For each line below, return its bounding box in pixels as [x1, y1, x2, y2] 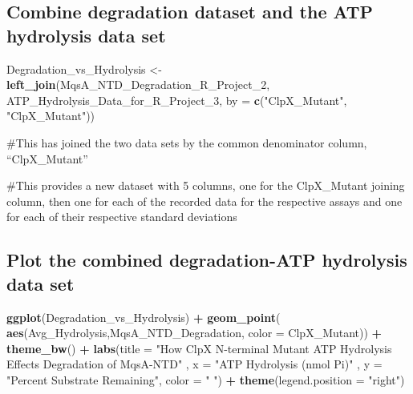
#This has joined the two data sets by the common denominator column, [6, 134, 367, 151]
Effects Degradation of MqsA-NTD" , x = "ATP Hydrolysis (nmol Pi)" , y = [6, 356, 383, 372]
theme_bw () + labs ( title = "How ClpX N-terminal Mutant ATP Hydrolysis [6, 340, 392, 356]
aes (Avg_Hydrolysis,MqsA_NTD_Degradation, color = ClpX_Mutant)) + [6, 324, 383, 341]
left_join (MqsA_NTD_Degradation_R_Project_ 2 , [6, 76, 270, 93]
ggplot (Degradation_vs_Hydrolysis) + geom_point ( [6, 308, 281, 325]
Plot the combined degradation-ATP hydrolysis [6, 247, 407, 272]
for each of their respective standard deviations [6, 208, 237, 225]
